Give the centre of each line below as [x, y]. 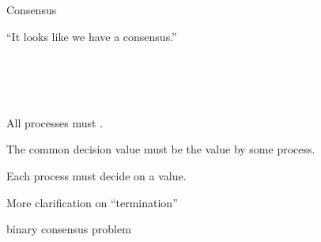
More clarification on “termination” [92, 202]
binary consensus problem [69, 229]
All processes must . [55, 122]
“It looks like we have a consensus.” [92, 36]
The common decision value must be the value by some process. [161, 149]
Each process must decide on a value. [96, 175]
